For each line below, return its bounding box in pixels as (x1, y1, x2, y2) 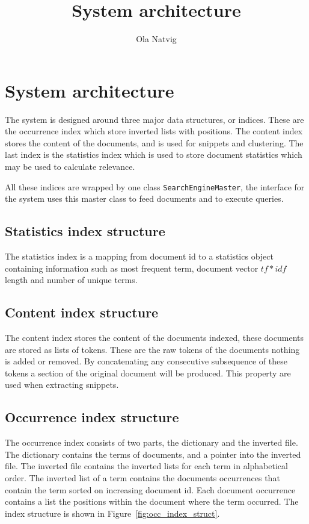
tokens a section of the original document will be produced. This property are (5, 366, 291, 379)
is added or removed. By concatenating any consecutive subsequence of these (5, 355, 287, 367)
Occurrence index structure (5, 408, 179, 426)
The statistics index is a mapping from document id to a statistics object (5, 250, 274, 263)
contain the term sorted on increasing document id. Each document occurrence (5, 483, 296, 496)
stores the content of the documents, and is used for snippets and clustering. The (5, 136, 304, 149)
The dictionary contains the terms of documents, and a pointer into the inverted (5, 448, 301, 460)
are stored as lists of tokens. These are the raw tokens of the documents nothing (5, 343, 300, 355)
